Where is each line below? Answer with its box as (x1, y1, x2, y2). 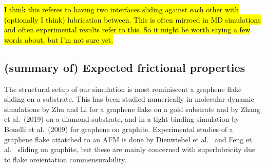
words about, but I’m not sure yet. (4, 34, 113, 45)
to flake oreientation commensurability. (4, 154, 127, 164)
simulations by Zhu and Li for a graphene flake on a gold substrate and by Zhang (4, 103, 260, 114)
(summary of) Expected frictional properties (4, 59, 245, 75)
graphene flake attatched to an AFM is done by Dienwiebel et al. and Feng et (4, 134, 252, 144)
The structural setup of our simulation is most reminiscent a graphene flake (4, 83, 242, 94)
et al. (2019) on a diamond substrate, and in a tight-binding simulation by (4, 114, 239, 124)
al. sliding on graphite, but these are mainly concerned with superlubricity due (4, 144, 255, 155)
